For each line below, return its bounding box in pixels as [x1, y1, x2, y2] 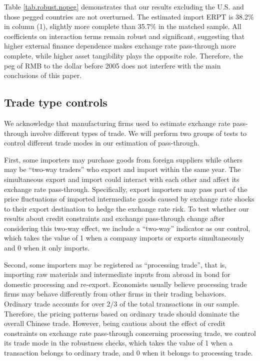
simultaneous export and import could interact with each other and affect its [4, 173, 239, 184]
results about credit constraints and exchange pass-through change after [4, 213, 224, 223]
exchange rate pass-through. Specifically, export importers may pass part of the [4, 183, 247, 194]
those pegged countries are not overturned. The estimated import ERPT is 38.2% [4, 11, 254, 21]
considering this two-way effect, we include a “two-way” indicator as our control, [4, 222, 250, 233]
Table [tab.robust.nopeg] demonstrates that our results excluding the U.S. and [4, 1, 244, 11]
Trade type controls [4, 94, 107, 110]
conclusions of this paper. [4, 70, 82, 80]
